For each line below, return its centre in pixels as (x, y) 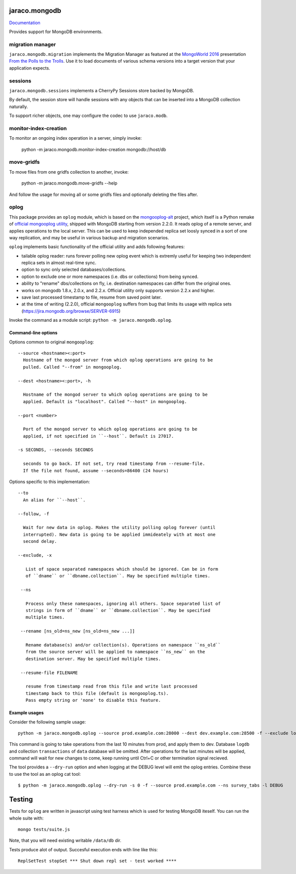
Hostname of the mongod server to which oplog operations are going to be (115, 395)
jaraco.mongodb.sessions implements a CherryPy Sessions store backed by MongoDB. (102, 90)
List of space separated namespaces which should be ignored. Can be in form (122, 569)
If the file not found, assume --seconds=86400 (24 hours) (96, 471)
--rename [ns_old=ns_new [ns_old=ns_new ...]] (78, 631)
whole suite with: (26, 818)
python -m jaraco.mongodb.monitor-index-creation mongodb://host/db (94, 149)
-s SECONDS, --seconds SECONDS (56, 450)
